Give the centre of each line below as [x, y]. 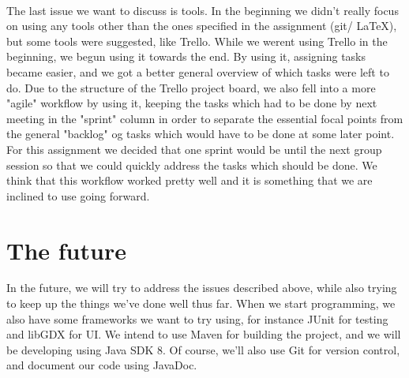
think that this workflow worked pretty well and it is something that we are [189, 180]
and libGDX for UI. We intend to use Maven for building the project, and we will [204, 334]
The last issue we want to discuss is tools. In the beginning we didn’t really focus [203, 10]
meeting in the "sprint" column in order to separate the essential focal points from [205, 118]
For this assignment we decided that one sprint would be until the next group [194, 149]
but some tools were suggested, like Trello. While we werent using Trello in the [197, 41]
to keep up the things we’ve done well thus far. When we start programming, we [201, 303]
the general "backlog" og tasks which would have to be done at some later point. [201, 134]
